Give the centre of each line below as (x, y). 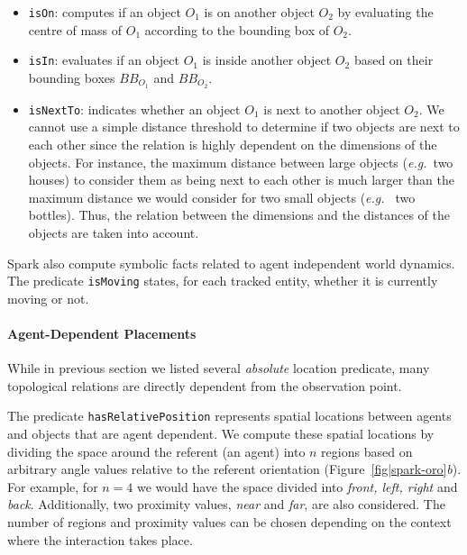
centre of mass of (75, 29)
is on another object (259, 12)
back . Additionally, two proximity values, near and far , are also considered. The (226, 504)
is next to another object (332, 109)
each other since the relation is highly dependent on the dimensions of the (233, 145)
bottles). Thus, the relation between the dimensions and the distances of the (239, 215)
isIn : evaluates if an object (104, 60)
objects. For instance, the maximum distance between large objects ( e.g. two (241, 162)
